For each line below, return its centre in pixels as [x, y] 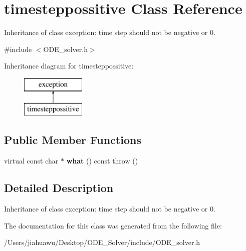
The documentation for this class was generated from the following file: [113, 225]
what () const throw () [102, 161]
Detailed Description [59, 188]
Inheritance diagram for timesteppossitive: [69, 66]
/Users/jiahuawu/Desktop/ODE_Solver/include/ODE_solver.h [102, 242]
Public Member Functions [73, 140]
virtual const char [31, 161]
